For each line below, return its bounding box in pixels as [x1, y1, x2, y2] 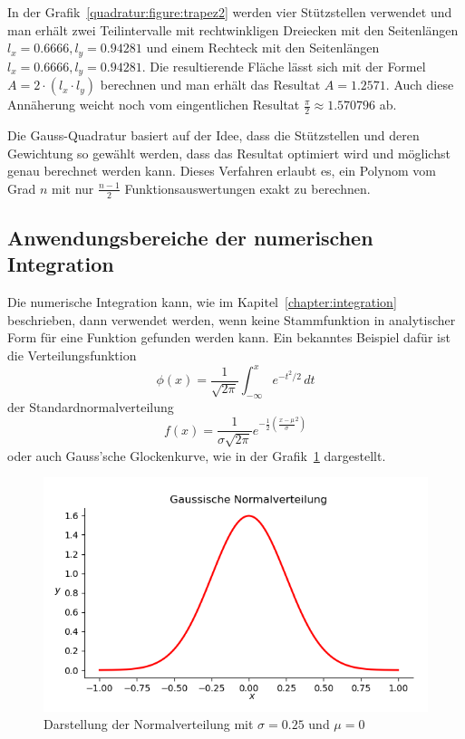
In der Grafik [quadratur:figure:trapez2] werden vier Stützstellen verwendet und [7, 3, 452, 21]
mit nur [52, 178, 94, 197]
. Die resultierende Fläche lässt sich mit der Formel [141, 56, 426, 75]
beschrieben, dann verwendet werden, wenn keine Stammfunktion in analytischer [7, 310, 456, 329]
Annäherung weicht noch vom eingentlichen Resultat [7, 95, 300, 114]
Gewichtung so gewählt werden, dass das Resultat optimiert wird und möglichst [7, 143, 450, 162]
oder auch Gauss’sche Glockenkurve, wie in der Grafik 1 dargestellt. [7, 446, 386, 465]
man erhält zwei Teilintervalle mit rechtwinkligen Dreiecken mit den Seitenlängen [7, 20, 459, 39]
